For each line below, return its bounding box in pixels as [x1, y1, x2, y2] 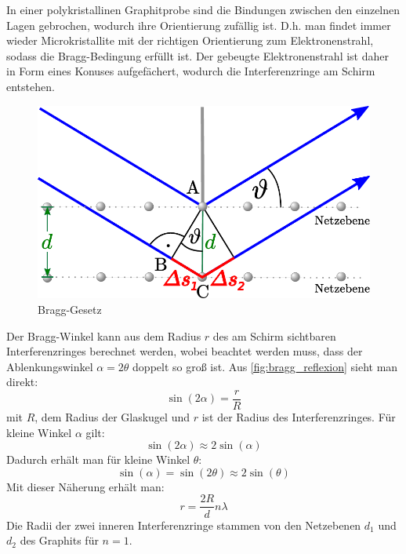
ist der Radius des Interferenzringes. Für [201, 409, 396, 425]
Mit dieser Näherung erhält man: [6, 478, 165, 494]
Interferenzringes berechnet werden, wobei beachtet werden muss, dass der [6, 343, 363, 359]
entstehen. [6, 78, 55, 94]
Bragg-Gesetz [38, 301, 102, 318]
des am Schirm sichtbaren [212, 327, 336, 344]
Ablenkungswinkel [6, 358, 93, 374]
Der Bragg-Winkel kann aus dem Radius [6, 327, 201, 344]
